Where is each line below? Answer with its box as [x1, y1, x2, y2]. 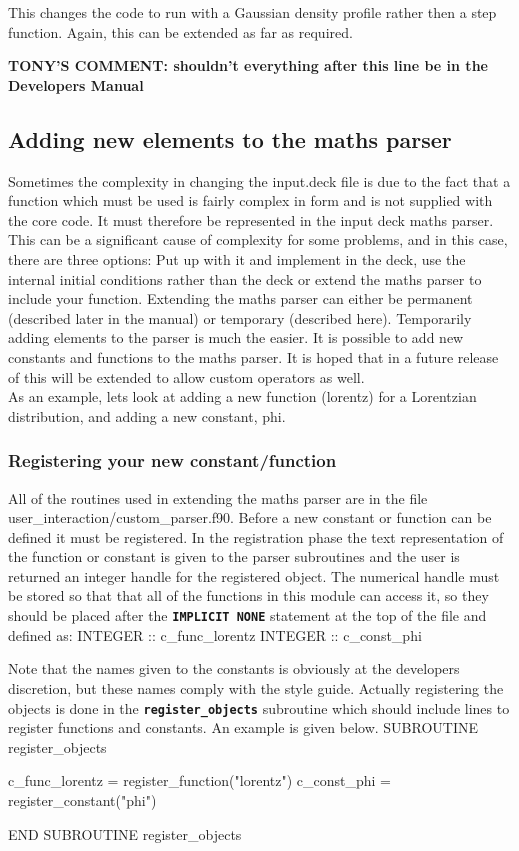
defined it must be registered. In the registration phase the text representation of [8, 526, 504, 547]
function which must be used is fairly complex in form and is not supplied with [8, 190, 493, 211]
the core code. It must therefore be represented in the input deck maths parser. [8, 209, 494, 230]
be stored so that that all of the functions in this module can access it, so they [8, 585, 489, 606]
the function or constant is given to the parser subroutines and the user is [8, 546, 460, 567]
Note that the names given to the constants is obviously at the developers [8, 658, 460, 679]
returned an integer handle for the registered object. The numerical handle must [8, 565, 500, 586]
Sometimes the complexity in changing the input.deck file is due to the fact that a [8, 170, 511, 191]
